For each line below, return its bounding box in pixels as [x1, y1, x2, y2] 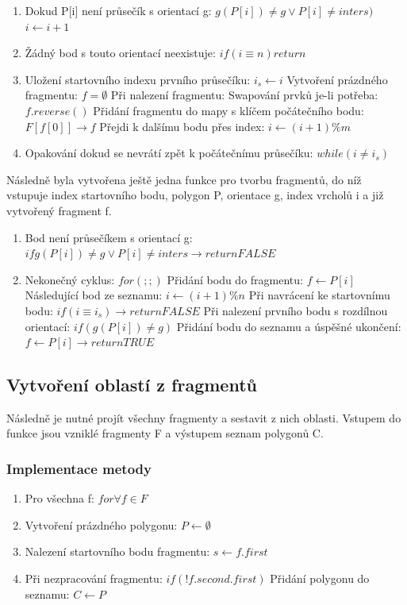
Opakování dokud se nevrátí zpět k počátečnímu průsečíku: [25, 145, 313, 161]
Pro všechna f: [25, 490, 94, 507]
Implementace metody [6, 459, 152, 478]
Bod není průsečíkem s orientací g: [25, 229, 193, 245]
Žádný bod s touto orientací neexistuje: [25, 44, 216, 61]
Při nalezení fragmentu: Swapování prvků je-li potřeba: [110, 87, 378, 103]
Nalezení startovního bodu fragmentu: [25, 543, 210, 560]
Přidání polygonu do [270, 570, 370, 587]
